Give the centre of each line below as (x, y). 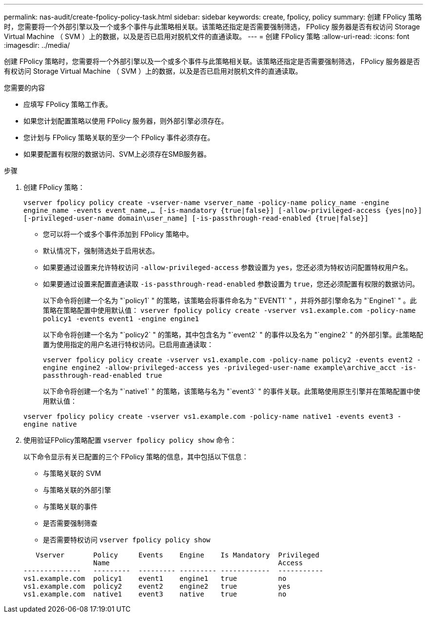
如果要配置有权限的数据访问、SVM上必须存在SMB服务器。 (117, 154)
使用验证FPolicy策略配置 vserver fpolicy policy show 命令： (130, 440)
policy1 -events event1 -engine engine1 (121, 319)
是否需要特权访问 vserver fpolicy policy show (127, 540)
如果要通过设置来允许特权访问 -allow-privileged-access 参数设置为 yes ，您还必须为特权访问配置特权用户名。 (228, 267)
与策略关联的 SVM (72, 473)
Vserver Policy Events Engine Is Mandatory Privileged (177, 555)
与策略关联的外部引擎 (77, 490)
